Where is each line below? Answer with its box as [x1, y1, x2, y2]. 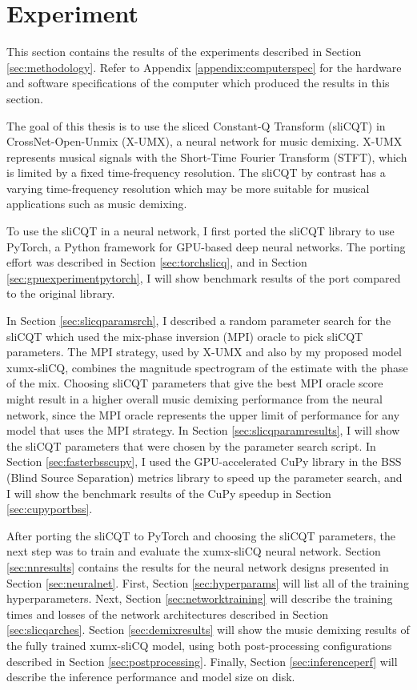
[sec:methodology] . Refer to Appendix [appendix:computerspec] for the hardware [6, 58, 402, 75]
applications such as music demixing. [6, 195, 187, 212]
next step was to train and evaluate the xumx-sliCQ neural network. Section [6, 543, 381, 560]
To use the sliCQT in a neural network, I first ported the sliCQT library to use [6, 223, 395, 239]
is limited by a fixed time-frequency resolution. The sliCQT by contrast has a [6, 164, 386, 181]
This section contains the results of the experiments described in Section [6, 43, 362, 60]
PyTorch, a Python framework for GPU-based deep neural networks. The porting [6, 238, 406, 255]
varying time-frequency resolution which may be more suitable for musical [6, 179, 370, 196]
